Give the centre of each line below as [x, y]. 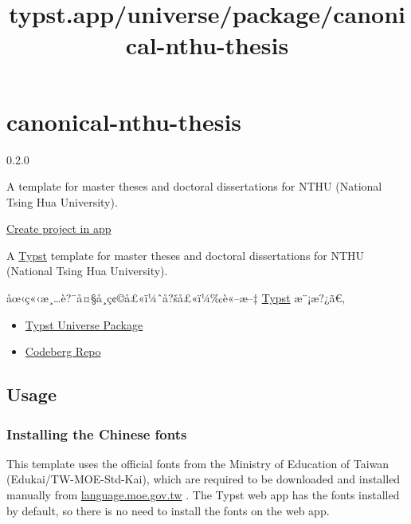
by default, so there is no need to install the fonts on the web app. [168, 510]
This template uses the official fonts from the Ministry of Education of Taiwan [198, 463]
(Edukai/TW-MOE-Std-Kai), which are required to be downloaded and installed [204, 479]
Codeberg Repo [63, 351]
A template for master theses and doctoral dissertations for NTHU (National [194, 186]
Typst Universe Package [84, 324]
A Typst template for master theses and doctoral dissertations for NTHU [186, 255]
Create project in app [59, 229]
